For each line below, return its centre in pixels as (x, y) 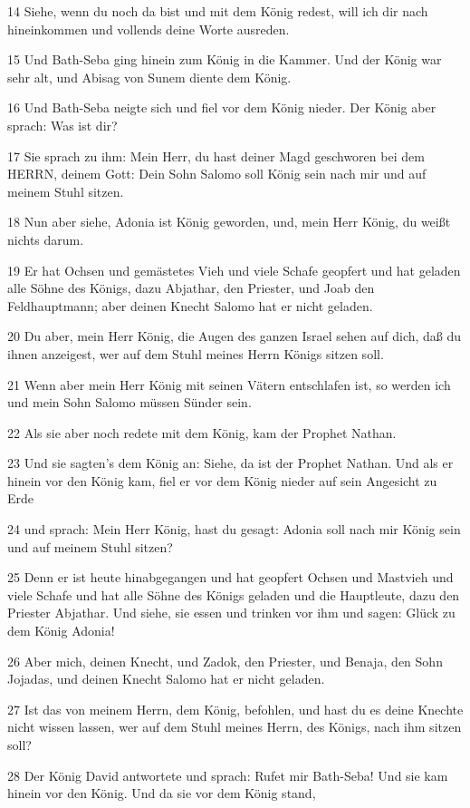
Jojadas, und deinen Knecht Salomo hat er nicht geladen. (166, 679)
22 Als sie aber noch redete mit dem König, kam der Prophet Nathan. (202, 432)
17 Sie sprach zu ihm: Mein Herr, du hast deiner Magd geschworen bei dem (216, 156)
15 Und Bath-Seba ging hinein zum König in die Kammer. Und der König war (225, 59)
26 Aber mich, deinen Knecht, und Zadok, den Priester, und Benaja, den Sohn (225, 661)
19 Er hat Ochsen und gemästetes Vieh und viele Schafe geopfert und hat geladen (234, 270)
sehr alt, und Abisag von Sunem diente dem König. (149, 77)
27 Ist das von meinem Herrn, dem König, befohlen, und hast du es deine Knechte (235, 709)
